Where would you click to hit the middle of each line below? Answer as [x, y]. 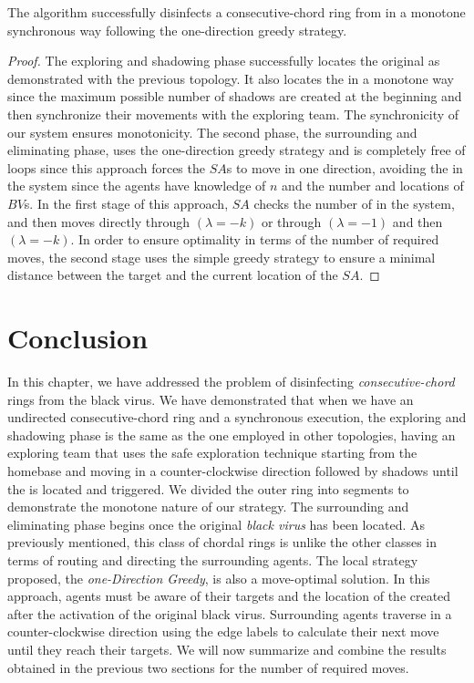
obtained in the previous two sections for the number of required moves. [208, 667]
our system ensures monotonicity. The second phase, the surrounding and [212, 132]
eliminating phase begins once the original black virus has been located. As [216, 524]
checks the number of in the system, [354, 203]
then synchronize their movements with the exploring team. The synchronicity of [233, 114]
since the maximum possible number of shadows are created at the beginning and [235, 96]
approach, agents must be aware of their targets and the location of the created [229, 596]
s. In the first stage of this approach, [126, 203]
